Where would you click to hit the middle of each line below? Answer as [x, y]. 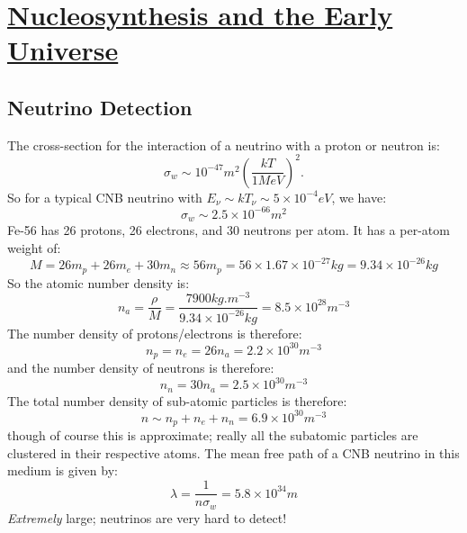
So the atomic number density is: [99, 282]
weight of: [34, 248]
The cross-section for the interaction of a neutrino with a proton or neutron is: [224, 145]
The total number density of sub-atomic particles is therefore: [177, 400]
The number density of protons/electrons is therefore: [155, 333]
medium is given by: [63, 470]
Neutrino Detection [100, 107]
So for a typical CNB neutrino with [105, 197]
